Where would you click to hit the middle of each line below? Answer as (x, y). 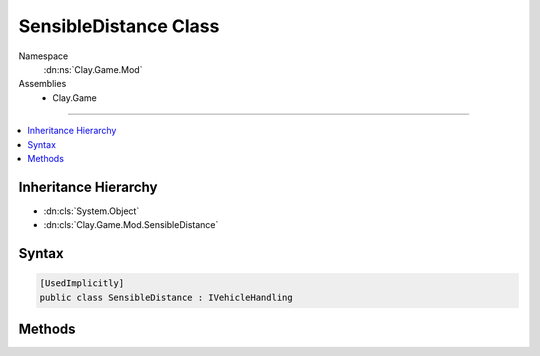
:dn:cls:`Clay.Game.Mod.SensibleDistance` (131, 225)
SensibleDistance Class (119, 26)
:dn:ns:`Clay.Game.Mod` (93, 69)
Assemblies (42, 84)
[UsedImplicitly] (82, 283)
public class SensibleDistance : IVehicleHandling (166, 297)
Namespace (43, 56)
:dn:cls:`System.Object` (91, 211)
